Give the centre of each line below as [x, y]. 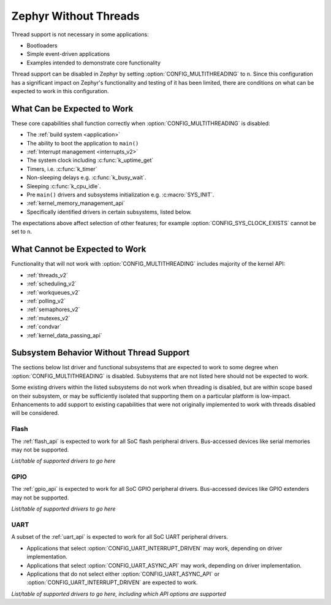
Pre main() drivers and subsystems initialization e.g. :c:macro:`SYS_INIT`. [120, 195]
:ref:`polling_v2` [46, 301]
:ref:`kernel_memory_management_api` [76, 203]
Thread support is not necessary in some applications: [80, 34]
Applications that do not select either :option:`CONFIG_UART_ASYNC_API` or [123, 574]
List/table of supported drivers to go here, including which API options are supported [119, 594]
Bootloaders [42, 45]
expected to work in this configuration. [60, 91]
